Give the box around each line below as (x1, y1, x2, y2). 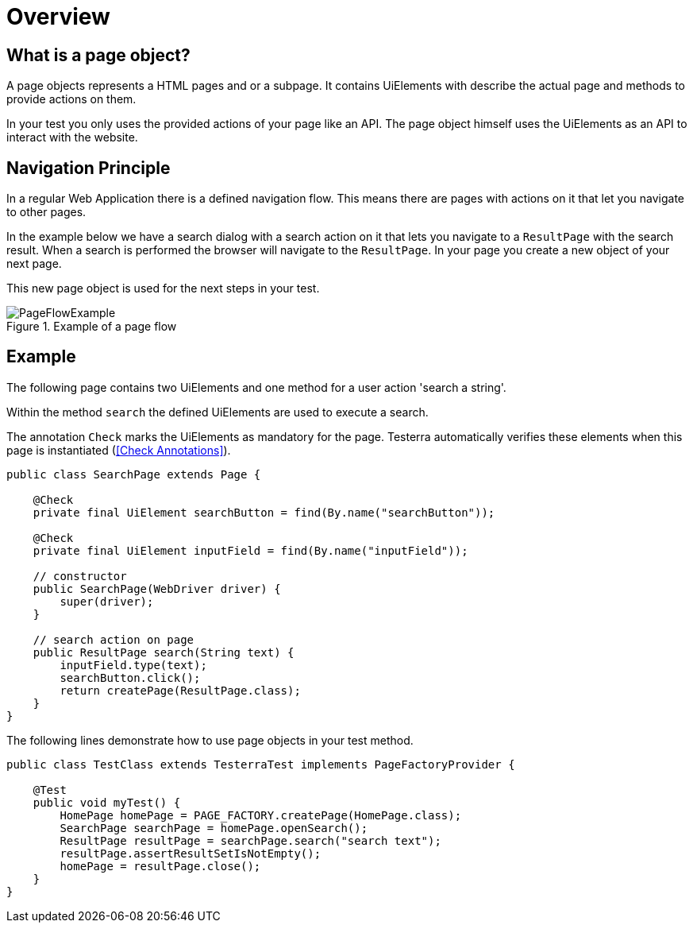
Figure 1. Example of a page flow (6, 319, 177, 334)
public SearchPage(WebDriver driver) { (33, 582, 281, 595)
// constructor (33, 569, 127, 583)
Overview (6, 3, 110, 30)
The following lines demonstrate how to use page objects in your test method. (6, 733, 414, 747)
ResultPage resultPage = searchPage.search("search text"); (60, 834, 441, 847)
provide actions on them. (6, 92, 137, 106)
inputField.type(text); (60, 658, 207, 672)
